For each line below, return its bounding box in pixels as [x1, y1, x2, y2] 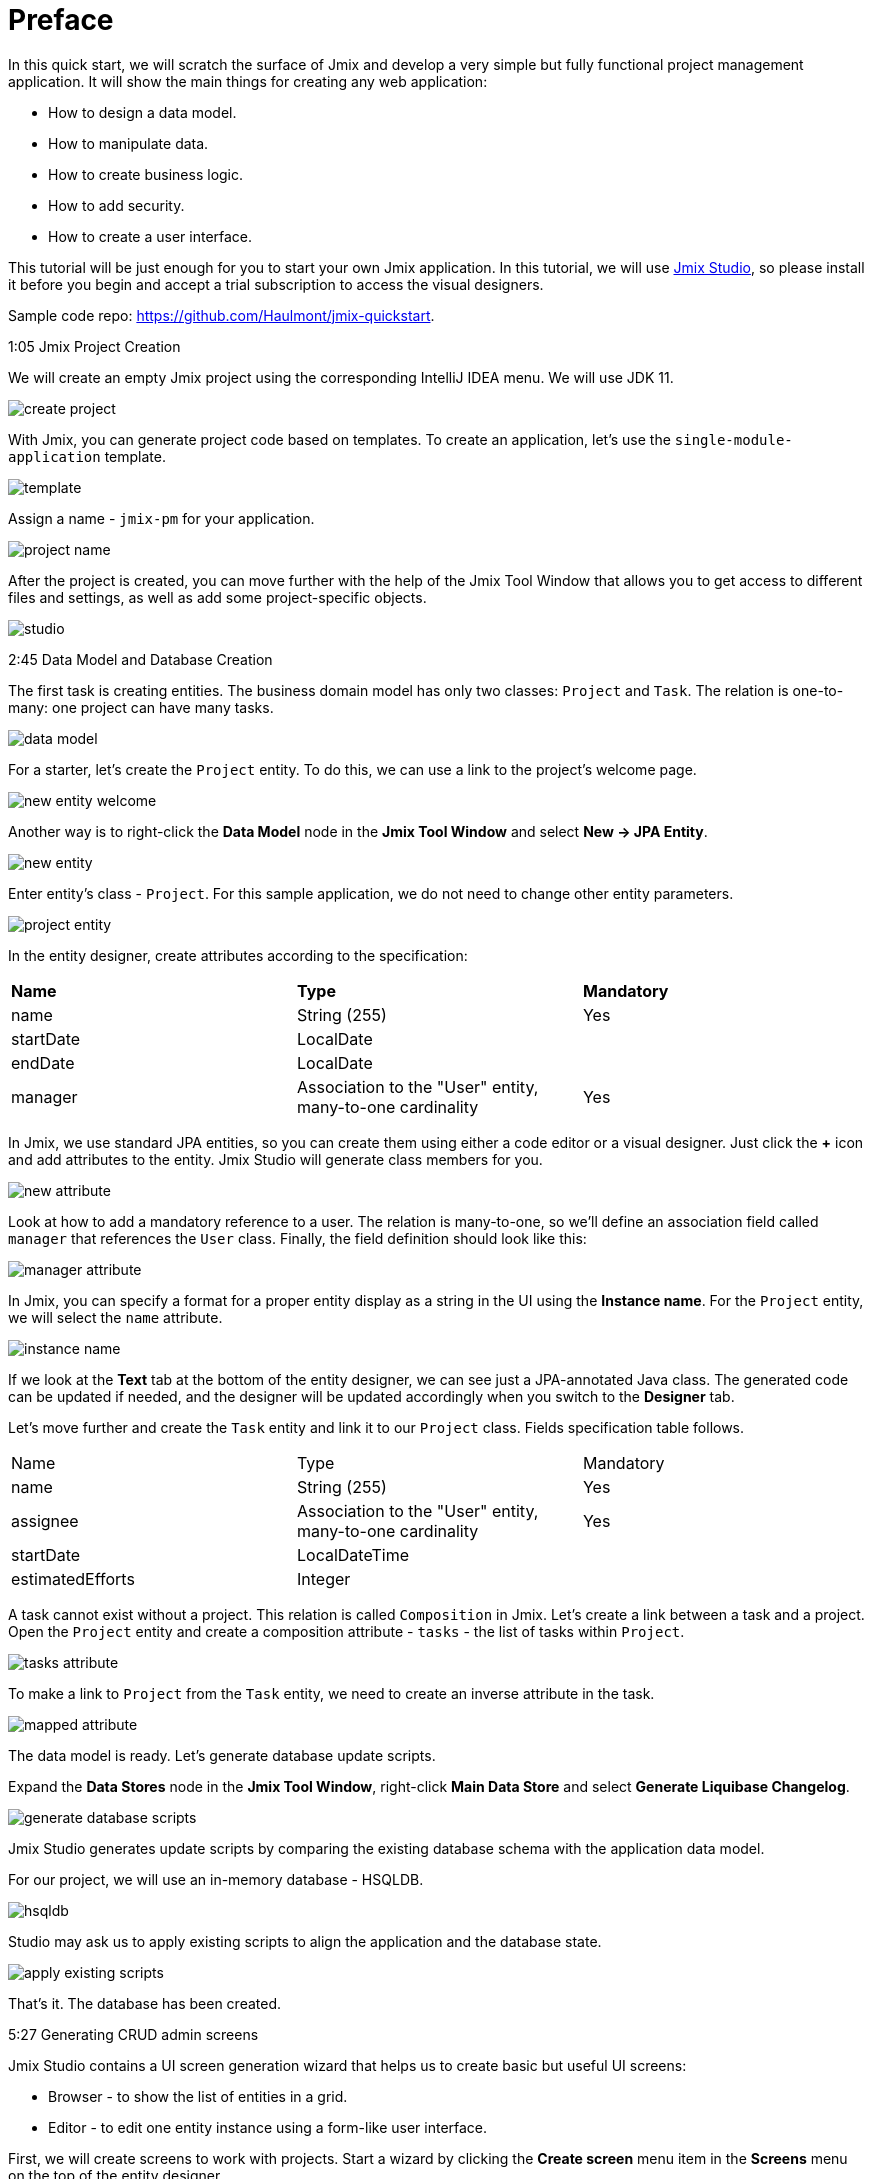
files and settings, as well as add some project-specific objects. [8, 588, 427, 606]
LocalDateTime [296, 1544, 410, 1565]
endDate [11, 1052, 75, 1073]
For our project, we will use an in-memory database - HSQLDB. [8, 1870, 424, 1888]
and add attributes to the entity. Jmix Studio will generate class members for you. [8, 1150, 543, 1168]
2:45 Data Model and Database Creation [8, 650, 273, 668]
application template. [8, 447, 166, 465]
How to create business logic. [48, 165, 244, 183]
